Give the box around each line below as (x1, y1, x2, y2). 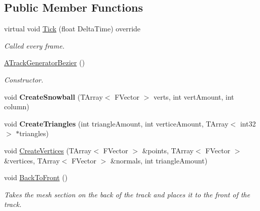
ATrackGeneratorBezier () (4, 57, 85, 68)
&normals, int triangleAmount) (110, 155, 208, 165)
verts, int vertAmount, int (153, 91, 234, 102)
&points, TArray (142, 145, 194, 155)
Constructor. (4, 74, 44, 85)
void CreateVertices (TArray (4, 145, 92, 155)
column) (4, 101, 29, 112)
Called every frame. (4, 40, 65, 51)
